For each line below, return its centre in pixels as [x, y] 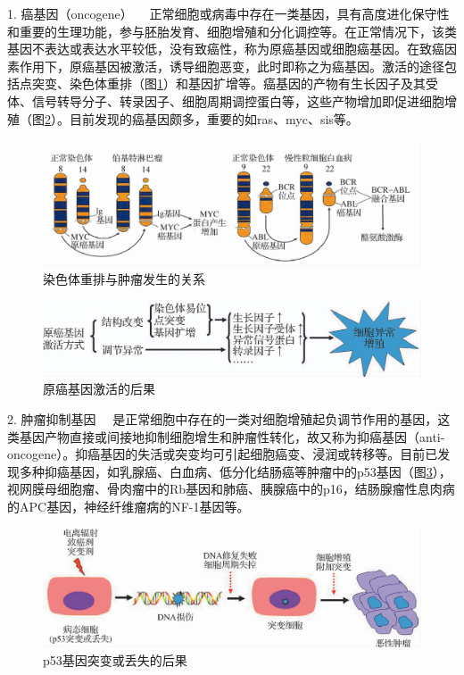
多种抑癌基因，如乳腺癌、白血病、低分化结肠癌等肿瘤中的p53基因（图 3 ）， [235, 471]
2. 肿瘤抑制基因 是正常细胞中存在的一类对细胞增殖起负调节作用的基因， [223, 419]
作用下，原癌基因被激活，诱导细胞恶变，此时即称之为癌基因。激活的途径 [232, 66]
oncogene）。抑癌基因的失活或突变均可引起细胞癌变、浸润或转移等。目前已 [223, 454]
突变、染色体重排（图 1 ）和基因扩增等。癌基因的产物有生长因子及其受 [235, 83]
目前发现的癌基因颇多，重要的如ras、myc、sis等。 [214, 118]
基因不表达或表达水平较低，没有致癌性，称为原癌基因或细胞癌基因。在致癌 [226, 49]
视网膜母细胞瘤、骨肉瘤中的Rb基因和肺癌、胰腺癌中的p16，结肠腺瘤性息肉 [225, 489]
